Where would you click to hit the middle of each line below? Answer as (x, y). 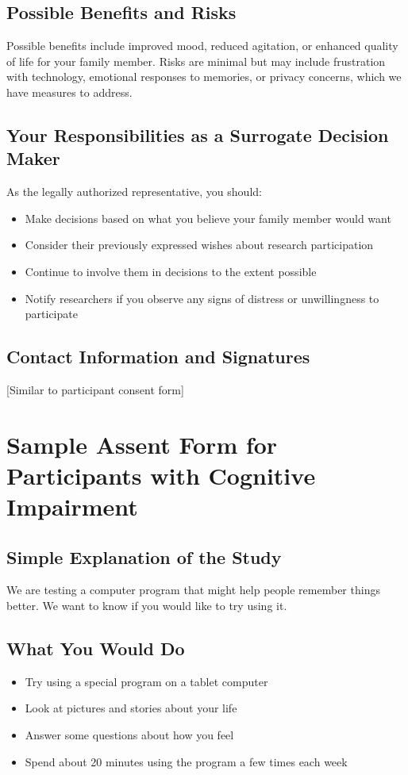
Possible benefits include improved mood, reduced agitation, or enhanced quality (202, 46)
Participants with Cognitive (161, 475)
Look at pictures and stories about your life (131, 708)
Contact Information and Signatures (158, 357)
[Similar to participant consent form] (95, 389)
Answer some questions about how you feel (129, 735)
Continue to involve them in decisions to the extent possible (171, 271)
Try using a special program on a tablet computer (146, 681)
